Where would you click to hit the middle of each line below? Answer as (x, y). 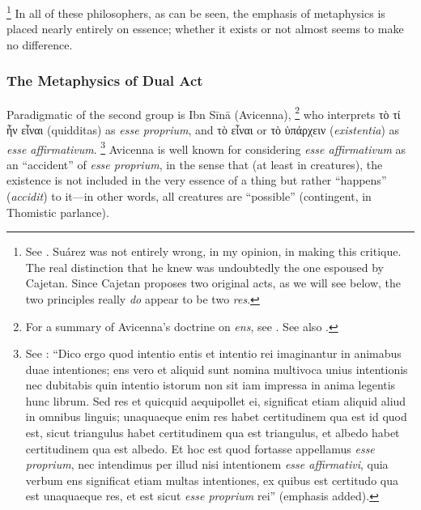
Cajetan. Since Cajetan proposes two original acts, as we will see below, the (213, 283)
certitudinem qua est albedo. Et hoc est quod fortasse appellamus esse (200, 448)
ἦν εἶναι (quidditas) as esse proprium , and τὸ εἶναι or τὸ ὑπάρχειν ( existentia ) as (203, 129)
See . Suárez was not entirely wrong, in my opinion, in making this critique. (213, 251)
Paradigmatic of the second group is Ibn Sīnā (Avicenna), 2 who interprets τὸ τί (204, 113)
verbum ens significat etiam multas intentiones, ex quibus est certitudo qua (212, 480)
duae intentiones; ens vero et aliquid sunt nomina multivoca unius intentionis (217, 369)
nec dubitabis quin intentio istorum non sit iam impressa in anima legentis (210, 385)
